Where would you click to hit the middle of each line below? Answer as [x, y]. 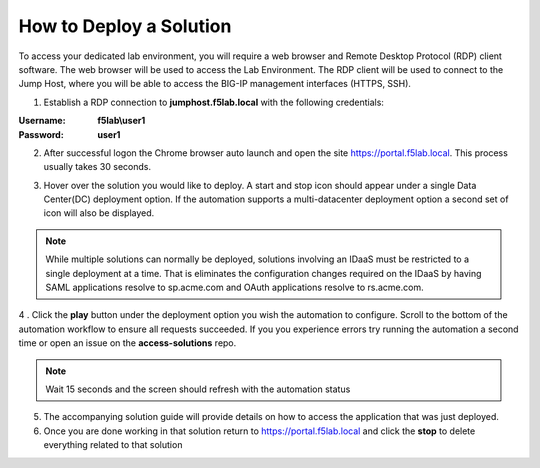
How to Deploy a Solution [125, 26]
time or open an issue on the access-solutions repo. [127, 343]
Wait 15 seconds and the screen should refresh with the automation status [198, 389]
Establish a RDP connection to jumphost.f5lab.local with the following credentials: [214, 102]
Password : [41, 134]
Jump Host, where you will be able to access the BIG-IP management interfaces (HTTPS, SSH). [215, 84]
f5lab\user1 [121, 121]
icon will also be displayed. [99, 213]
